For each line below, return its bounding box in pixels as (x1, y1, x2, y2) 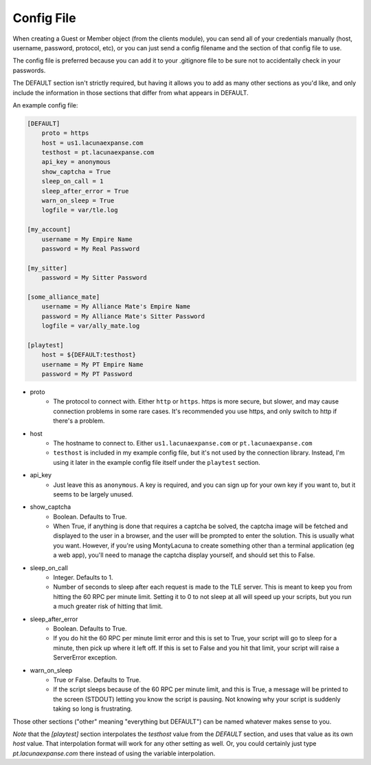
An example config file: (12, 101, 78, 109)
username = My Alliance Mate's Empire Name (41, 303, 190, 311)
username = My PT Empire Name (41, 360, 144, 368)
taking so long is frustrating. (53, 704, 133, 713)
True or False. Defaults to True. (53, 675, 141, 684)
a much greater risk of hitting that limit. (53, 602, 163, 611)
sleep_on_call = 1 (41, 178, 104, 185)
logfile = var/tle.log (41, 207, 118, 214)
